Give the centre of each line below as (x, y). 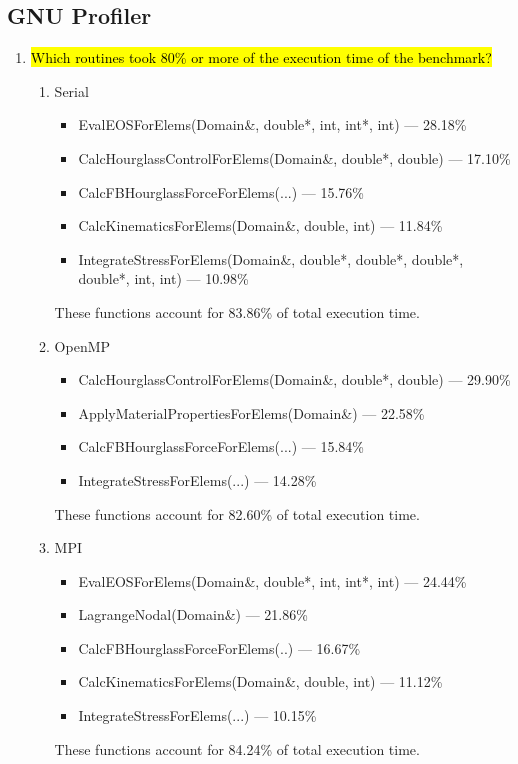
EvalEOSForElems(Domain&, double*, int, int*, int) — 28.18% (272, 124)
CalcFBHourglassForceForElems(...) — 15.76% (221, 191)
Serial (71, 90)
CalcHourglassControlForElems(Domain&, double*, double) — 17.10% (294, 157)
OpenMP (82, 345)
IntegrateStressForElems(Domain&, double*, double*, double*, (271, 258)
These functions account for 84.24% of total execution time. (237, 748)
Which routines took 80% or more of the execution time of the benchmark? (261, 57)
